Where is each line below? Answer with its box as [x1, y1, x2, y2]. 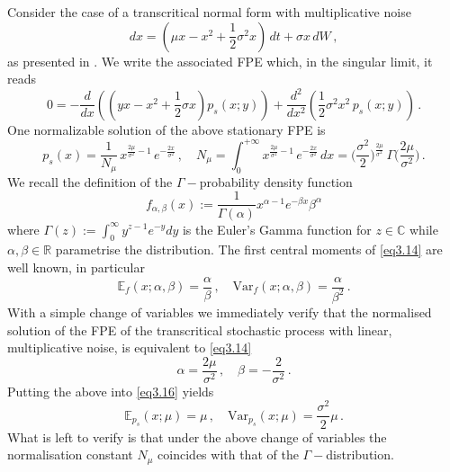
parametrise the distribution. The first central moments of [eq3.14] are [55, 240, 443, 259]
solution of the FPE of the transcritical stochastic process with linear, [7, 320, 392, 339]
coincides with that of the [157, 445, 299, 464]
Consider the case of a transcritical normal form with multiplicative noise [7, 3, 411, 21]
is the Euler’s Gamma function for [182, 219, 372, 238]
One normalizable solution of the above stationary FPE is [7, 120, 326, 138]
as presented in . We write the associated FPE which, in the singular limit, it [7, 51, 433, 70]
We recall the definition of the [7, 172, 173, 191]
